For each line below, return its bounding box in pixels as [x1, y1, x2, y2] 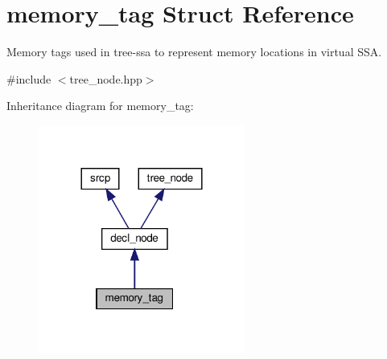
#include [6, 70, 51, 87]
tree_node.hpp [69, 70, 142, 87]
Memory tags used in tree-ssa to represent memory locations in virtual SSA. [6, 43, 382, 60]
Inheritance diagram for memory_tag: [6, 97, 194, 114]
